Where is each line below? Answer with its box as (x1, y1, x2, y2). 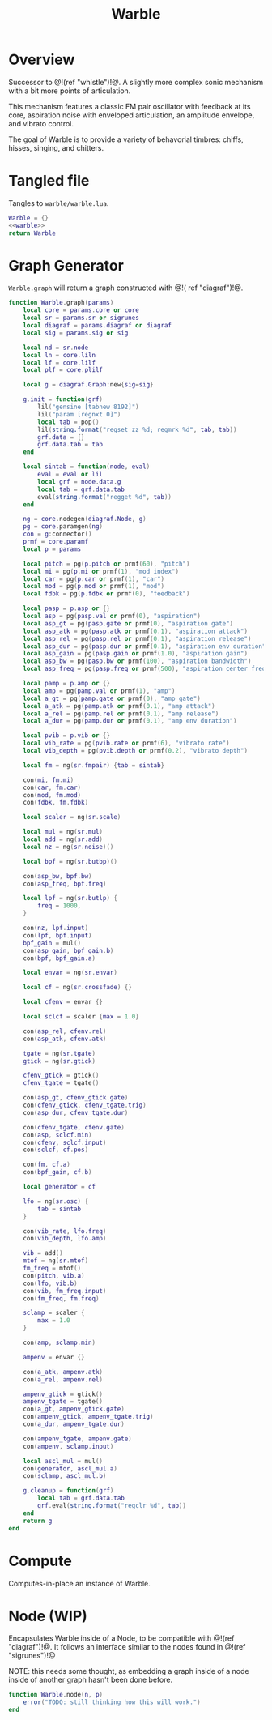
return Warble (8, 228, 57, 237)
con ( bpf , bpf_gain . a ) (23, 954, 96, 962)
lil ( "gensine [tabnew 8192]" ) (37, 403, 139, 412)
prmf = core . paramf (23, 538, 89, 546)
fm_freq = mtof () (23, 1265, 82, 1273)
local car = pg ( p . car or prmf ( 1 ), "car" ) (23, 574, 165, 583)
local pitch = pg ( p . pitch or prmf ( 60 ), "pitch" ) (23, 560, 190, 568)
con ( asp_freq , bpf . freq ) (23, 880, 107, 888)
